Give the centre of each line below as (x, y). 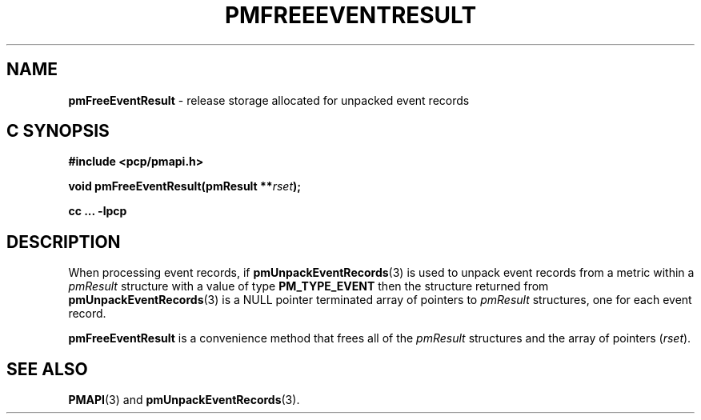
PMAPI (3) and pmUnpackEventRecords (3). (184, 400)
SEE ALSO (47, 369)
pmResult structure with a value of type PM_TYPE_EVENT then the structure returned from (308, 286)
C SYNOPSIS (58, 131)
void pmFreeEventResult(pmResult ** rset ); (185, 186)
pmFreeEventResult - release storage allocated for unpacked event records (269, 100)
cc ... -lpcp (98, 211)
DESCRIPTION (64, 242)
